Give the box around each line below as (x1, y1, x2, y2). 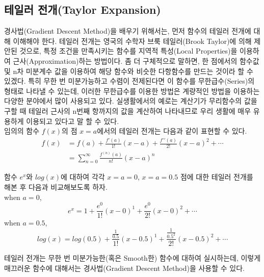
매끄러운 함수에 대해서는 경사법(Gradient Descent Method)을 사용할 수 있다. (4, 263, 245, 273)
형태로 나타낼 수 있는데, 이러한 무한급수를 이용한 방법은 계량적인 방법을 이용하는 (4, 85, 260, 96)
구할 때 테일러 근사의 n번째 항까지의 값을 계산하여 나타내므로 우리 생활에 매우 (4, 105, 251, 116)
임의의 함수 (4, 125, 40, 136)
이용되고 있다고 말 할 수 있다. (26, 115, 119, 126)
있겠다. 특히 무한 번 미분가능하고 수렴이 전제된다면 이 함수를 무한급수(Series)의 (4, 75, 255, 86)
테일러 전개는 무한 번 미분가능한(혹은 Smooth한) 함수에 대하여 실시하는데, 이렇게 (4, 253, 261, 263)
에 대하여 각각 (61, 171, 105, 182)
